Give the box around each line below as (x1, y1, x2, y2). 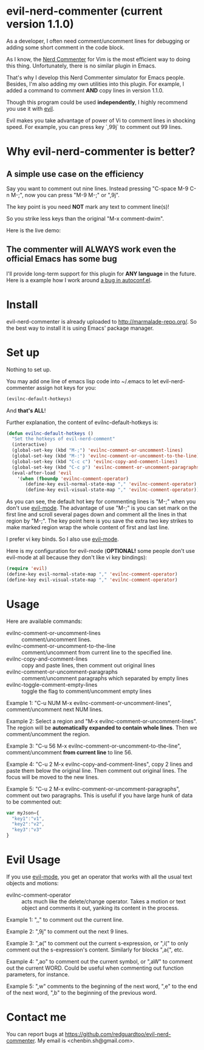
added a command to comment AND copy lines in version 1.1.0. (6, 86, 164, 94)
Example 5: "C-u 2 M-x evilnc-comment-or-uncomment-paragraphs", (6, 785, 180, 792)
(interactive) (12, 442, 47, 448)
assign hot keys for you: (36, 384, 97, 391)
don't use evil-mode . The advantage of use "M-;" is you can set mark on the (6, 504, 197, 512)
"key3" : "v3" (12, 827, 42, 833)
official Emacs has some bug (6, 254, 117, 264)
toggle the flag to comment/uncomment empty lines (21, 687, 152, 695)
